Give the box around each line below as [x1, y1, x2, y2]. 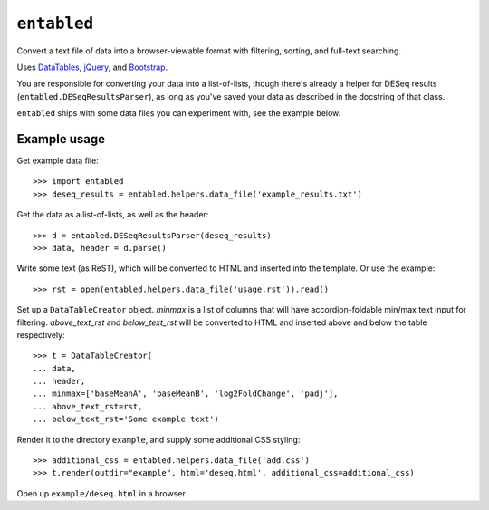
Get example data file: [16, 155, 99, 167]
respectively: [16, 329, 65, 340]
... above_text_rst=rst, [33, 401, 143, 411]
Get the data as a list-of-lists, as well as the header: [16, 209, 209, 220]
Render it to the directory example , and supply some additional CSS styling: [16, 434, 301, 445]
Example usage [16, 131, 106, 147]
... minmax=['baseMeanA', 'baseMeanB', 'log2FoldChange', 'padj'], [33, 389, 339, 399]
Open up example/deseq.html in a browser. [16, 487, 187, 498]
